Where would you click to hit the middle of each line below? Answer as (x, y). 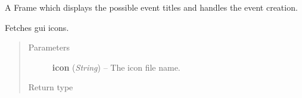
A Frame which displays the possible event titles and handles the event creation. (151, 7)
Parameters (49, 47)
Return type (51, 87)
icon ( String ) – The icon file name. (116, 67)
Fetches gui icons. (37, 27)
